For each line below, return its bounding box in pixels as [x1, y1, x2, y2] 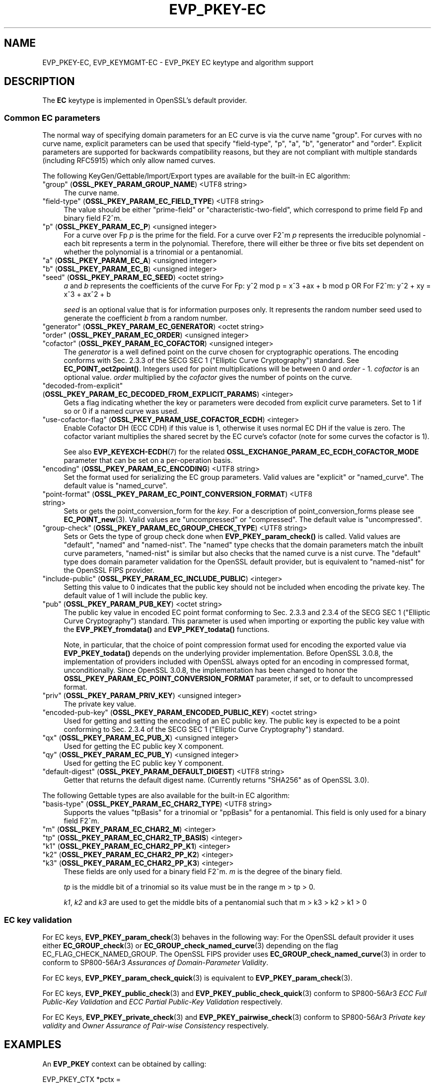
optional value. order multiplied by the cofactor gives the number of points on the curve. [64, 373, 352, 382]
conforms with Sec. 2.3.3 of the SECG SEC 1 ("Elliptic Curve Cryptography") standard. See [64, 356, 360, 365]
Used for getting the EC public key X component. [64, 742, 224, 751]
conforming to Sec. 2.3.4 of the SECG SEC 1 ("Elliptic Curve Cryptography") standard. [64, 725, 344, 734]
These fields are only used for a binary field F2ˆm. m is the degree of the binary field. [64, 867, 342, 876]
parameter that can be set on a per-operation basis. [64, 456, 233, 465]
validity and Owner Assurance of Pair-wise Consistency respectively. [42, 1021, 269, 1030]
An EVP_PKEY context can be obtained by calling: [42, 1059, 207, 1068]
